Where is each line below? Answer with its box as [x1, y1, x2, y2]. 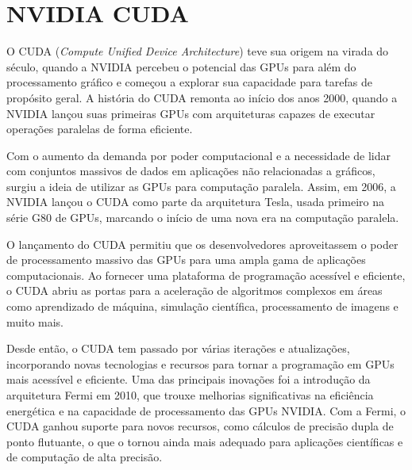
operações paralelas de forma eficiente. [6, 120, 193, 137]
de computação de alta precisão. [6, 449, 163, 465]
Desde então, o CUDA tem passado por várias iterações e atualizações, [6, 340, 350, 357]
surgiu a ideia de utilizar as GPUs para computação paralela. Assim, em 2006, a [6, 178, 396, 194]
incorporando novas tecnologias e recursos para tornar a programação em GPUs [6, 355, 395, 372]
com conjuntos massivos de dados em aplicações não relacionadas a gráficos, [6, 162, 375, 179]
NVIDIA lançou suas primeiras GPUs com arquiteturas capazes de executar [6, 105, 375, 121]
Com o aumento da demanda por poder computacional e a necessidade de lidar [6, 147, 391, 163]
